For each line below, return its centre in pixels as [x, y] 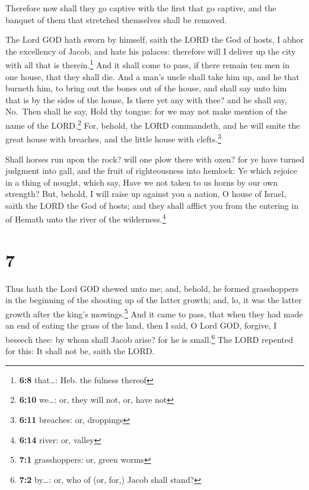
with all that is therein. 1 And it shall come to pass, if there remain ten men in [148, 64]
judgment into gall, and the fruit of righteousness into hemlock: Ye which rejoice [151, 171]
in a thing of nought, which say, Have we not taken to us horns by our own [142, 182]
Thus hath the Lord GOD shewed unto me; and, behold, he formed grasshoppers [152, 288]
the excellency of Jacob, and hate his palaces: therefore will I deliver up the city [151, 51]
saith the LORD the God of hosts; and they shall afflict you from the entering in [152, 205]
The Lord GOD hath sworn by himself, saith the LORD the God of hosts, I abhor [154, 39]
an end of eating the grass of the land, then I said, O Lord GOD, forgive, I [141, 325]
